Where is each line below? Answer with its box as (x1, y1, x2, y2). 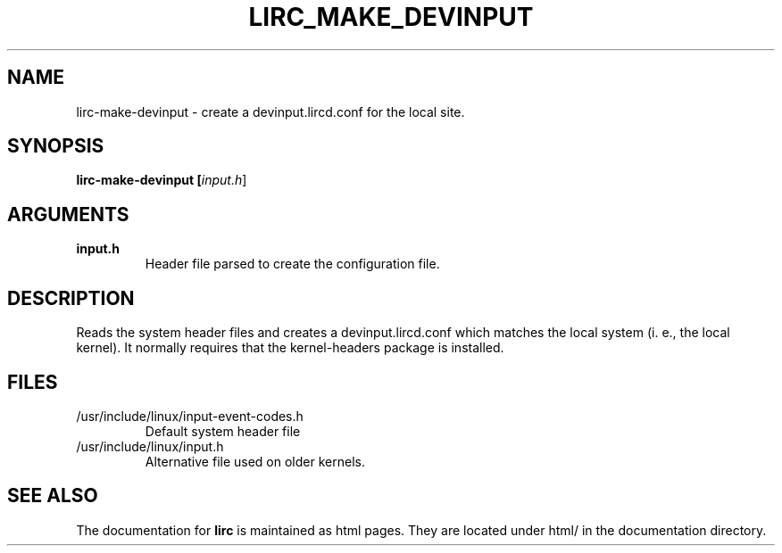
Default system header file (145, 423, 301, 439)
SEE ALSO (7, 484, 98, 508)
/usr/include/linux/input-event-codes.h (76, 408, 304, 424)
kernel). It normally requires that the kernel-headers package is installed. (76, 340, 504, 356)
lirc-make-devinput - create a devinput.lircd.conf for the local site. (76, 103, 465, 120)
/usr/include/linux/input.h (76, 438, 224, 454)
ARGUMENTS (7, 202, 129, 226)
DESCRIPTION (7, 286, 135, 310)
